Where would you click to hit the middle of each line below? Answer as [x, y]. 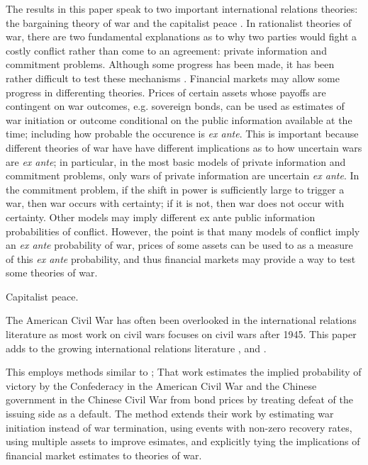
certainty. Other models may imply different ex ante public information [161, 217]
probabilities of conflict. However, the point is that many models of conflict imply [183, 231]
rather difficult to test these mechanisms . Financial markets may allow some [173, 78]
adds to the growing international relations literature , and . [136, 348]
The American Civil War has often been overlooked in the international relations [181, 320]
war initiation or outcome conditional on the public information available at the [179, 119]
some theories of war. [52, 273]
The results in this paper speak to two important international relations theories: [182, 9]
